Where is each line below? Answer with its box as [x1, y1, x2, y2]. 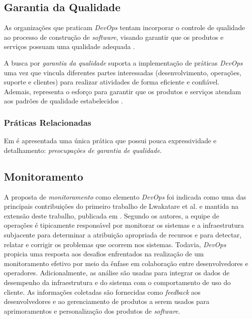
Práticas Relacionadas [4, 116, 92, 128]
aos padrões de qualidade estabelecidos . [4, 96, 123, 106]
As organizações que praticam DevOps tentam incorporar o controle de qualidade [4, 22, 245, 33]
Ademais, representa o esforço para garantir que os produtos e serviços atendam [4, 86, 241, 96]
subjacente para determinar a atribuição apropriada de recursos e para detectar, [4, 229, 242, 239]
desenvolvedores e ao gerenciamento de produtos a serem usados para [4, 296, 210, 306]
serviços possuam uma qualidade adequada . [4, 41, 135, 51]
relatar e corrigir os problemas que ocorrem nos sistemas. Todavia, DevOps [4, 239, 226, 249]
